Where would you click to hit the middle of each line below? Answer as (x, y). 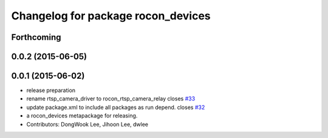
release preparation (51, 90)
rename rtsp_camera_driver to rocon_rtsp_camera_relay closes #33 (111, 99)
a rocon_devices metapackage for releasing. (82, 116)
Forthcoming (36, 37)
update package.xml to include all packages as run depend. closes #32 (116, 107)
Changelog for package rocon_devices (111, 16)
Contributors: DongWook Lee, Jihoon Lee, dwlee (87, 124)
